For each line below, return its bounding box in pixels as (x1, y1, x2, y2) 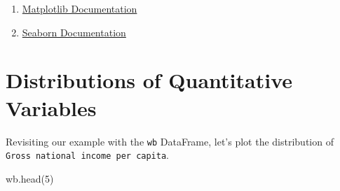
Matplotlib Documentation (22, 1, 137, 15)
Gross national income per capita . (6, 148, 169, 162)
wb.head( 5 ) (6, 171, 54, 185)
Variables (6, 93, 97, 122)
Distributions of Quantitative (6, 66, 293, 94)
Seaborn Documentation (22, 24, 126, 39)
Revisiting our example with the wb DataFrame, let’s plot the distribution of (6, 134, 334, 148)
